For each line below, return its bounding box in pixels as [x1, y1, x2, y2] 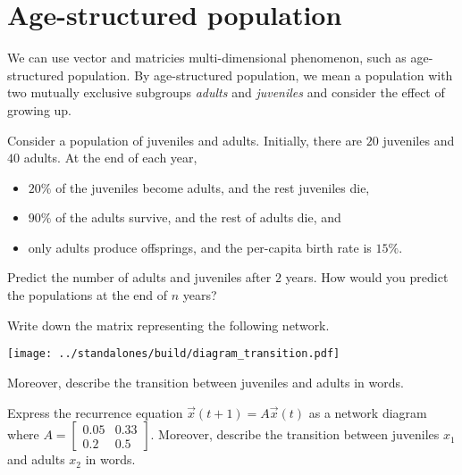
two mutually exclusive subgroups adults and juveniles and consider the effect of [7, 83, 445, 102]
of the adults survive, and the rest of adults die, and [55, 208, 341, 227]
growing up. [7, 100, 72, 119]
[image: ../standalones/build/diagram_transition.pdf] [7, 347, 340, 361]
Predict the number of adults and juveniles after [7, 268, 272, 287]
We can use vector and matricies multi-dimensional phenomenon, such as [7, 48, 407, 67]
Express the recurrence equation [7, 403, 183, 421]
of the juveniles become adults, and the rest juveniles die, [55, 178, 370, 196]
